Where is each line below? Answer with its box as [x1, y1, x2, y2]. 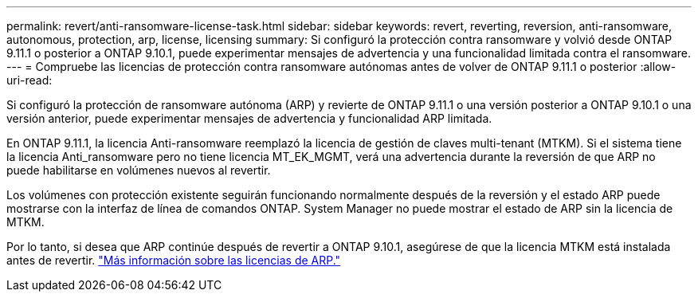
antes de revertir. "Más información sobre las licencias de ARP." [6, 253, 341, 267]
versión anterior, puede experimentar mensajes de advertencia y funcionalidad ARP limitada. [6, 112, 492, 125]
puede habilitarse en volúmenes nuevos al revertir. [6, 163, 271, 177]
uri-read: [6, 73, 53, 87]
